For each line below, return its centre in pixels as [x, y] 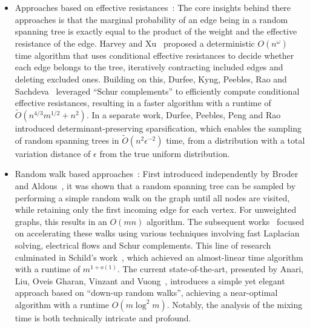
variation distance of [53, 153]
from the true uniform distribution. [165, 153]
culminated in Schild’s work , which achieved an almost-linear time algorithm [159, 257]
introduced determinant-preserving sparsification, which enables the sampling [158, 128]
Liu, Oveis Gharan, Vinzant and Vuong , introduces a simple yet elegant [150, 280]
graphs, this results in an [61, 221]
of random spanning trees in [67, 140]
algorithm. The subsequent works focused [226, 221]
